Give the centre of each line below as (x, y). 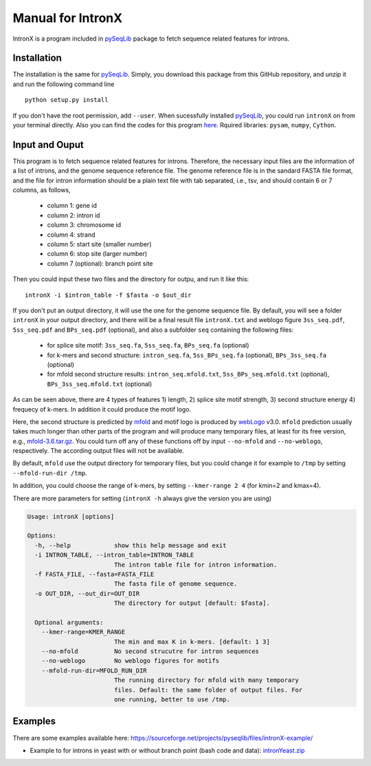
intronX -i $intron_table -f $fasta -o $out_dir (108, 295)
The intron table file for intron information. (195, 565)
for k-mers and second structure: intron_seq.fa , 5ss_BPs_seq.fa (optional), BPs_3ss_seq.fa (187, 355)
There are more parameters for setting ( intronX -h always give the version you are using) (142, 498)
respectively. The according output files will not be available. (99, 451)
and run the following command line (64, 84)
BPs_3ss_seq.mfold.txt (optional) (100, 384)
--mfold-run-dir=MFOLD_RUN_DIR (94, 670)
